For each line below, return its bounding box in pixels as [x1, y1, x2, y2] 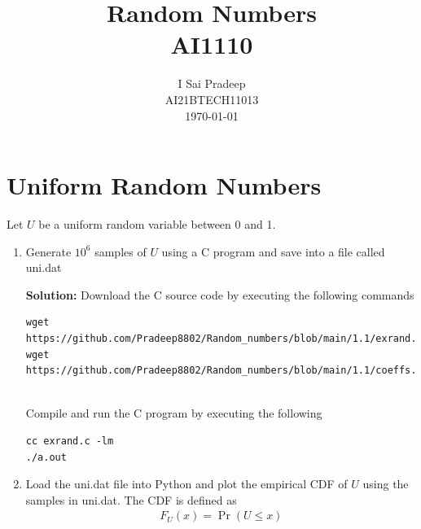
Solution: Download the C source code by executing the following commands [25, 286, 414, 303]
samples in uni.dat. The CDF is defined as [25, 491, 237, 508]
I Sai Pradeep [178, 75, 246, 92]
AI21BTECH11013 [164, 90, 259, 107]
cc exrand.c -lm [25, 435, 114, 447]
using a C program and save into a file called [161, 243, 385, 260]
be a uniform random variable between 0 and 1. [38, 216, 276, 233]
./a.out [25, 451, 67, 463]
